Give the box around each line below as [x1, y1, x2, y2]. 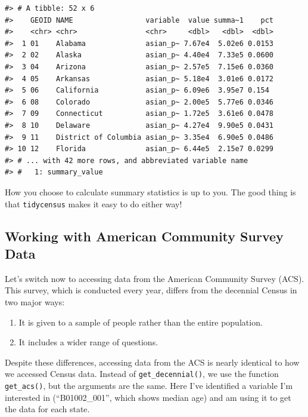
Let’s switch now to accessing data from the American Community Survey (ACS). [5, 272, 304, 284]
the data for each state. [5, 403, 90, 415]
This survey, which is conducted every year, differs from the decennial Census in [5, 284, 297, 296]
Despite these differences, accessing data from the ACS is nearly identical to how [5, 355, 300, 368]
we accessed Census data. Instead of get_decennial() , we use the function [5, 367, 279, 380]
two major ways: [5, 295, 65, 308]
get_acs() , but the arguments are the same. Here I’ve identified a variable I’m [5, 379, 293, 391]
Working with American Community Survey [5, 226, 284, 245]
